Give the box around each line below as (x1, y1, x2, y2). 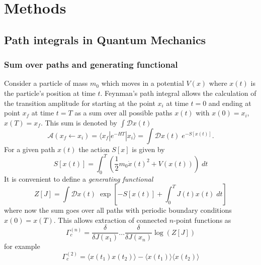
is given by (132, 144, 165, 154)
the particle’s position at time (4, 87, 96, 98)
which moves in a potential (101, 78, 184, 88)
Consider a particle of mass (4, 78, 88, 88)
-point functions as (173, 214, 231, 225)
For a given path (4, 144, 55, 154)
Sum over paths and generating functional (4, 58, 178, 71)
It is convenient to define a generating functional (4, 173, 153, 184)
